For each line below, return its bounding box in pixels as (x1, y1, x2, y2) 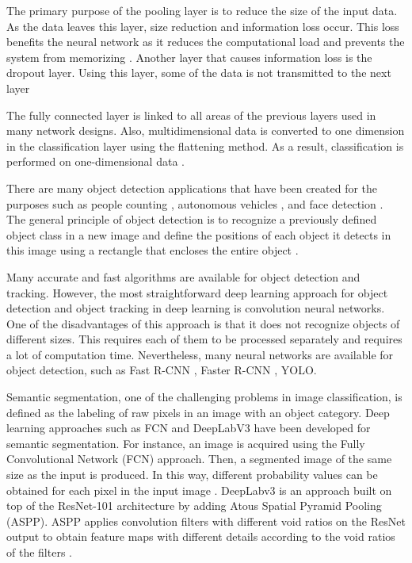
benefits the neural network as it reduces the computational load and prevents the (6, 33, 405, 50)
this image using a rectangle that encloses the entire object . (6, 242, 299, 259)
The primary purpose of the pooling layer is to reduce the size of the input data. (6, 2, 398, 18)
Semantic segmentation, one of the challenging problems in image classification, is (6, 389, 402, 405)
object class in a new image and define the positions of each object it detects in (6, 226, 391, 243)
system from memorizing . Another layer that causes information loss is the (6, 48, 372, 65)
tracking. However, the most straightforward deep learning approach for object (6, 284, 388, 301)
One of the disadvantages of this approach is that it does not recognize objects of (6, 315, 400, 331)
